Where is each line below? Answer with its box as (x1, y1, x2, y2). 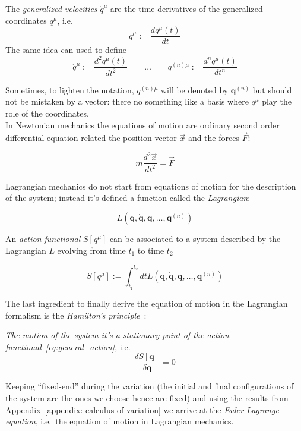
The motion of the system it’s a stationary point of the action (5, 329, 229, 341)
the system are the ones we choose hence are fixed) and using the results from (5, 391, 289, 404)
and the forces (188, 131, 239, 144)
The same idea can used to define (5, 43, 126, 56)
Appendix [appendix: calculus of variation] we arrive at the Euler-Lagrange (5, 403, 279, 416)
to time (137, 244, 164, 256)
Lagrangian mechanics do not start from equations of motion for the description (5, 180, 296, 192)
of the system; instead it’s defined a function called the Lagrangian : (5, 191, 251, 204)
